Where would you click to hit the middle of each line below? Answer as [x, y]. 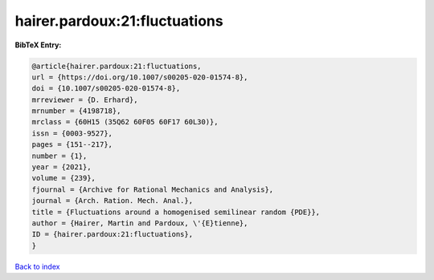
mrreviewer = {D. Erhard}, [85, 99]
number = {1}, [59, 156]
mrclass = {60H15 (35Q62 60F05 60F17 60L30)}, [125, 122]
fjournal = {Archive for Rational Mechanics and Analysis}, [153, 189]
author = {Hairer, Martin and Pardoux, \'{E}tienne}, [140, 223]
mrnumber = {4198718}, [76, 111]
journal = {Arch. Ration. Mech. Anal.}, [112, 201]
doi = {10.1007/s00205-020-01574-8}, [106, 89]
